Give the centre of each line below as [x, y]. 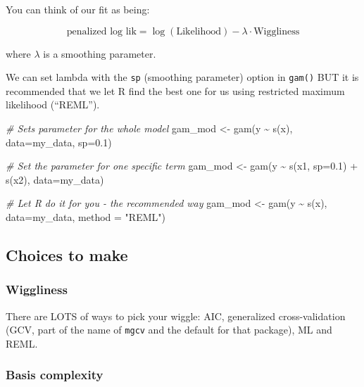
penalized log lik [101, 31]
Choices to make [67, 254]
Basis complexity [55, 375]
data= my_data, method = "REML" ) [86, 217]
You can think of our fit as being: [78, 9]
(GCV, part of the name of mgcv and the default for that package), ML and [169, 330]
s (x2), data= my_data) [55, 179]
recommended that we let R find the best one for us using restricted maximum [175, 90]
